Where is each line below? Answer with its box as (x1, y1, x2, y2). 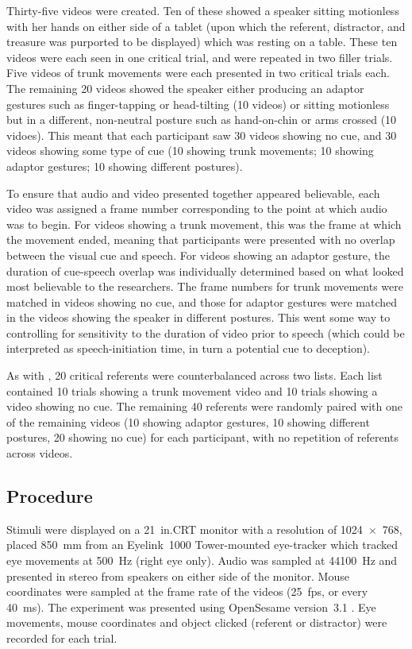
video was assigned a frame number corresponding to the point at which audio (6, 200, 387, 217)
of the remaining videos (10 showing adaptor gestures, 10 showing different (6, 413, 370, 430)
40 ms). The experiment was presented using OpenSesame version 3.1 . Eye (6, 598, 376, 615)
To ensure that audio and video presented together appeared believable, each (6, 184, 380, 201)
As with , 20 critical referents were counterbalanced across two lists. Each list (6, 367, 383, 384)
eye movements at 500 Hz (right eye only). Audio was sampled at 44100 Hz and (6, 552, 398, 569)
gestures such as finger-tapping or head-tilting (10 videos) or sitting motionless (6, 95, 390, 112)
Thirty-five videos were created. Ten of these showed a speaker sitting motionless (6, 2, 399, 18)
